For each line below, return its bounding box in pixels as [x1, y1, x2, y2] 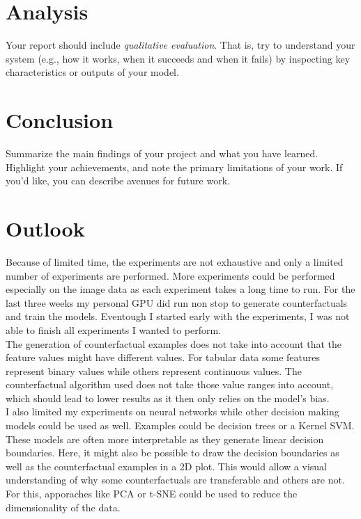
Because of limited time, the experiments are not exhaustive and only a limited [6, 254, 344, 269]
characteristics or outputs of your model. [6, 65, 179, 79]
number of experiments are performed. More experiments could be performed [6, 268, 335, 282]
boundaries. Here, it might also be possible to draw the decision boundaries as [6, 445, 339, 460]
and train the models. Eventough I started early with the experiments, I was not [6, 309, 350, 324]
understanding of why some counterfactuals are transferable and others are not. [6, 472, 345, 487]
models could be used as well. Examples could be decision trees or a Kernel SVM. [6, 418, 355, 433]
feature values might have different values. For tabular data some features [6, 350, 321, 365]
